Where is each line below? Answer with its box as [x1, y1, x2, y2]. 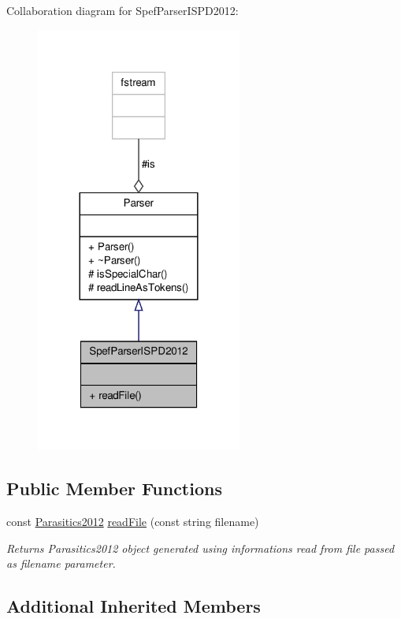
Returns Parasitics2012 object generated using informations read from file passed [6, 539, 395, 556]
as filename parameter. [6, 555, 116, 572]
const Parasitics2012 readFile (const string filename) [6, 513, 259, 530]
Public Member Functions [6, 476, 222, 501]
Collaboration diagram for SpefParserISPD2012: [6, 2, 239, 18]
